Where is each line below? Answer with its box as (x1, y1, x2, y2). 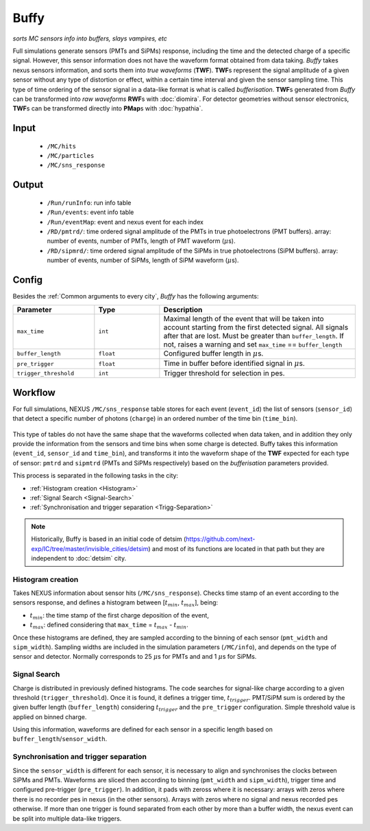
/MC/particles (47, 152, 95, 160)
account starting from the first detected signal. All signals (163, 323, 349, 332)
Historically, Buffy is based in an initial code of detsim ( (31, 535, 186, 543)
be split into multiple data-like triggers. (12, 814, 122, 823)
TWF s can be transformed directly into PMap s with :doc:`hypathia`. (12, 104, 203, 113)
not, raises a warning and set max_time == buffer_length (163, 340, 343, 349)
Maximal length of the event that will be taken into (163, 314, 325, 323)
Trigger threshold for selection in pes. (163, 368, 285, 378)
